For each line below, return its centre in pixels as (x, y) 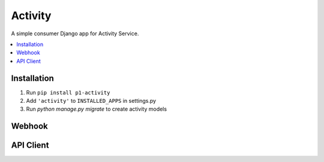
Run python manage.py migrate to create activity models (97, 109)
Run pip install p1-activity (68, 92)
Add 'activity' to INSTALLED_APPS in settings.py (91, 101)
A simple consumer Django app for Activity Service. (75, 33)
